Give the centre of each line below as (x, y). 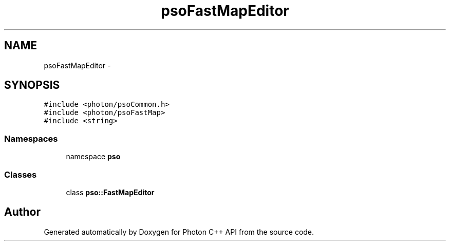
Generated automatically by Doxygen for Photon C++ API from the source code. (179, 232)
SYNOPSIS (32, 85)
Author (22, 212)
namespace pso (93, 157)
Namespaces (31, 138)
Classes (21, 174)
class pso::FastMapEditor (110, 192)
